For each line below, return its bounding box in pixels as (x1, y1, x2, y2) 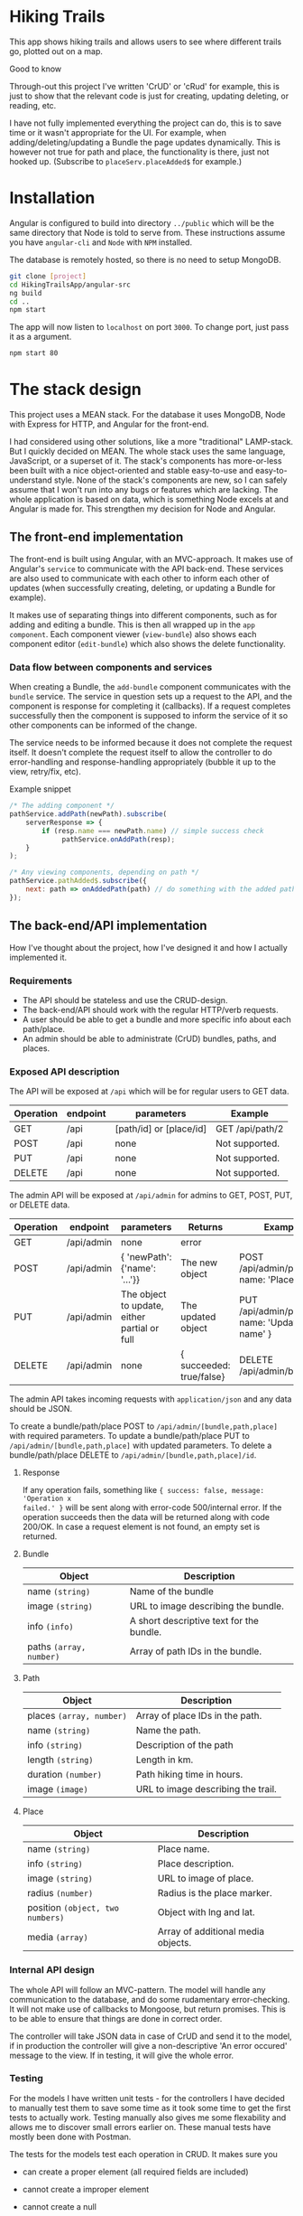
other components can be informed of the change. (9, 720, 197, 731)
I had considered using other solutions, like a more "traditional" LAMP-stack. (9, 437, 294, 447)
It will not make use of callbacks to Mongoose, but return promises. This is (9, 2004, 286, 2014)
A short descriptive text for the (129, 1615, 260, 1628)
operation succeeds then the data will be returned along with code (22, 1512, 271, 1523)
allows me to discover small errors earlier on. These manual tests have (9, 2121, 271, 2132)
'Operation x (22, 1494, 72, 1504)
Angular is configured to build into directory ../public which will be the (9, 217, 275, 228)
